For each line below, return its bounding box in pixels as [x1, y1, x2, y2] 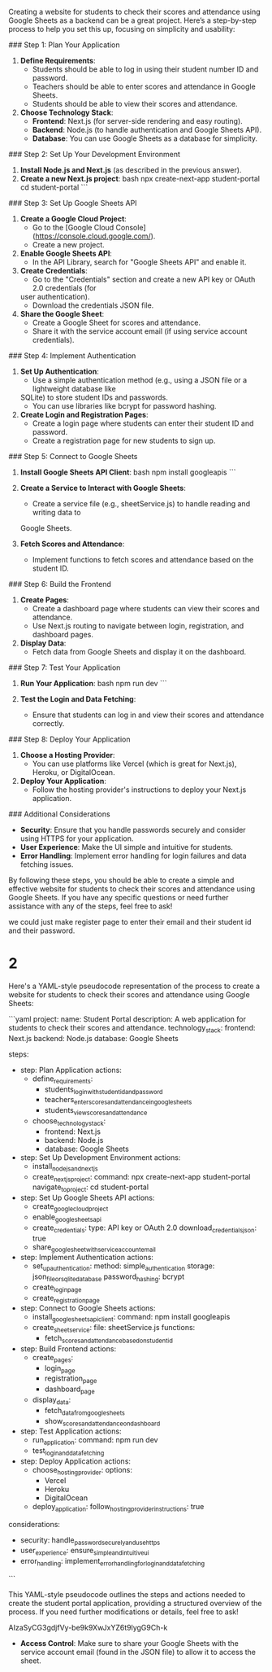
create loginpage [32, 1282, 82, 1293]
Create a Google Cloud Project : [19, 214, 127, 223]
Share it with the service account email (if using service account [32, 326, 248, 336]
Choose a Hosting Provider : [19, 751, 115, 759]
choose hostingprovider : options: [32, 1465, 132, 1477]
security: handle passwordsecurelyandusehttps [19, 1534, 161, 1547]
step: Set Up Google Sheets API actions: [19, 1193, 155, 1203]
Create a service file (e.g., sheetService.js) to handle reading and [32, 499, 250, 508]
